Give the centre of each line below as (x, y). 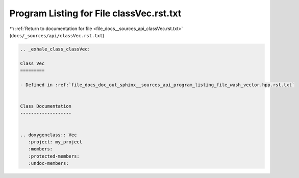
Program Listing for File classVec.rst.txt (95, 13)
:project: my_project (55, 142)
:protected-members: (54, 156)
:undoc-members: (48, 163)
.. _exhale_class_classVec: (55, 49)
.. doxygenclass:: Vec (48, 135)
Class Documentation (46, 106)
